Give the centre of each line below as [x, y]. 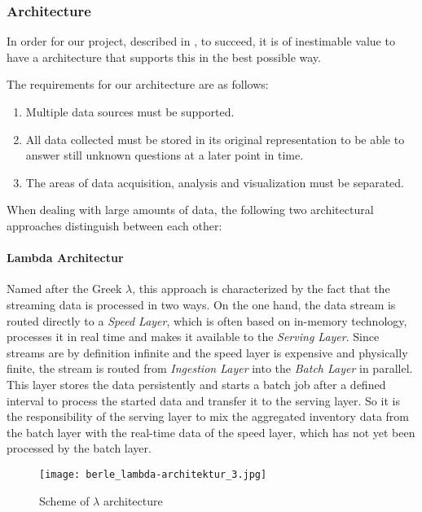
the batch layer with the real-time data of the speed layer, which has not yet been [211, 432]
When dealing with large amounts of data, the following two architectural [190, 210]
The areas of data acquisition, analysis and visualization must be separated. [215, 182]
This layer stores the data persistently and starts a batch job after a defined [196, 384]
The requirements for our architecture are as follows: [138, 84]
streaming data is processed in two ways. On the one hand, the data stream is [201, 304]
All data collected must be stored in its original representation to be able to [215, 139]
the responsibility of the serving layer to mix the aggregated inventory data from [208, 416]
